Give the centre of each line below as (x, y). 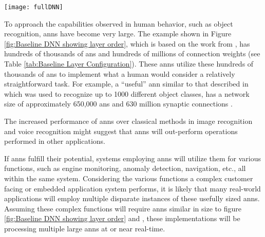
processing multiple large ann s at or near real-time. (85, 228)
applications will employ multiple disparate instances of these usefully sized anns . (132, 198)
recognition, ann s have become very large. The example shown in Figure (118, 34)
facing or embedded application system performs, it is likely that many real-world (132, 188)
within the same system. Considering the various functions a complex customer (129, 178)
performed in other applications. (55, 141)
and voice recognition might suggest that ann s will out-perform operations (121, 131)
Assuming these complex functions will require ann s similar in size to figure (123, 208)
